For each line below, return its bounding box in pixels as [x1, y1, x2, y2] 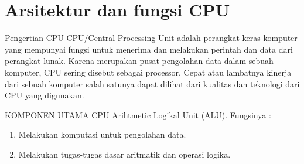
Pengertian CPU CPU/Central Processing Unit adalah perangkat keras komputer [5, 32, 298, 44]
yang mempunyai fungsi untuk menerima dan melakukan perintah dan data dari [5, 43, 293, 55]
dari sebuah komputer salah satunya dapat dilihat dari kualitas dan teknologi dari [5, 77, 300, 90]
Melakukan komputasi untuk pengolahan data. [18, 128, 186, 141]
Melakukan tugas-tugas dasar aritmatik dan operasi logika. [18, 148, 231, 160]
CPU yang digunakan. [5, 89, 84, 101]
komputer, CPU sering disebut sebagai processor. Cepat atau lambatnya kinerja [5, 66, 292, 78]
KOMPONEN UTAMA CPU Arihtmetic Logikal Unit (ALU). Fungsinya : [5, 108, 271, 121]
